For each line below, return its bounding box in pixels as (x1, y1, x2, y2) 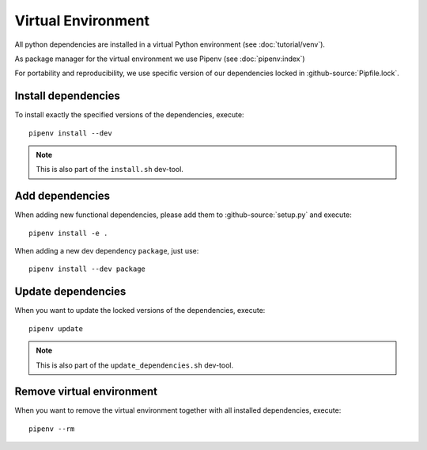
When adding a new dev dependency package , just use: (14, 246, 199, 256)
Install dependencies (14, 90, 120, 103)
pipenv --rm (28, 424, 75, 433)
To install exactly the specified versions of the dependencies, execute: (14, 110, 244, 120)
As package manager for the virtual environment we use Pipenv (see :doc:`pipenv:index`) (14, 54, 305, 63)
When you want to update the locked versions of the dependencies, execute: (14, 306, 266, 315)
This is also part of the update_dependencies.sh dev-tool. (36, 360, 234, 370)
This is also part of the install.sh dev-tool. (36, 165, 183, 174)
